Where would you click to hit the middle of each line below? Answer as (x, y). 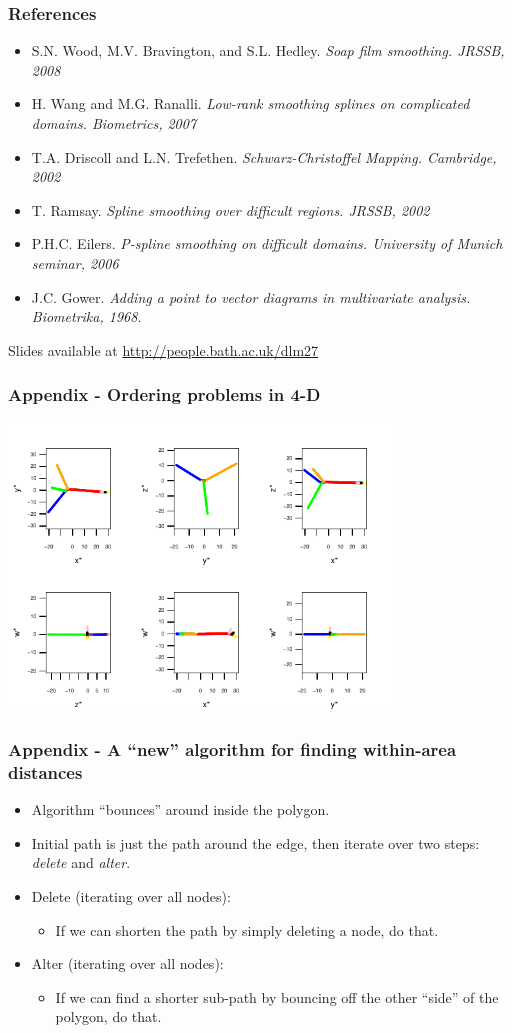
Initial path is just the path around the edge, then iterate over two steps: (255, 842)
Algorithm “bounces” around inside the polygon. (180, 809)
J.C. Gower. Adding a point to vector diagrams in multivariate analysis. (251, 296)
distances (45, 772)
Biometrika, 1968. (86, 316)
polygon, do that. (108, 1016)
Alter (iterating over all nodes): (127, 963)
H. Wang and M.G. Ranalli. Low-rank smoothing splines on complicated (250, 103)
